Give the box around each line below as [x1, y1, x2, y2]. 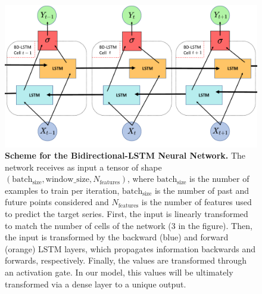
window [45, 175, 74, 184]
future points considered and [5, 196, 109, 208]
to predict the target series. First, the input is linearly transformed [5, 208, 248, 220]
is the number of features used [141, 196, 252, 208]
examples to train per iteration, [5, 184, 120, 196]
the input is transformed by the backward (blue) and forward [5, 231, 229, 243]
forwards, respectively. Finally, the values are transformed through [5, 254, 247, 267]
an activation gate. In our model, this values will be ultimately [5, 266, 233, 278]
